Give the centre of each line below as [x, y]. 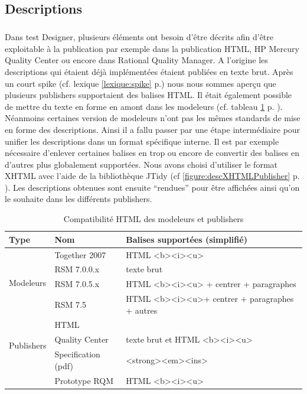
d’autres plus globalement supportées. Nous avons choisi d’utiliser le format [141, 164]
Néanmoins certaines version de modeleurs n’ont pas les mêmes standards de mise [153, 118]
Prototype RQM [84, 380]
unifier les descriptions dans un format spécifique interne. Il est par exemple [142, 141]
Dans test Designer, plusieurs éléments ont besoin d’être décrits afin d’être [139, 37]
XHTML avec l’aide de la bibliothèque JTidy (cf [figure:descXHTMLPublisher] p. [152, 176]
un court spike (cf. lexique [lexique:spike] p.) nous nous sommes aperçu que [141, 83]
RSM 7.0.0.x [77, 269]
